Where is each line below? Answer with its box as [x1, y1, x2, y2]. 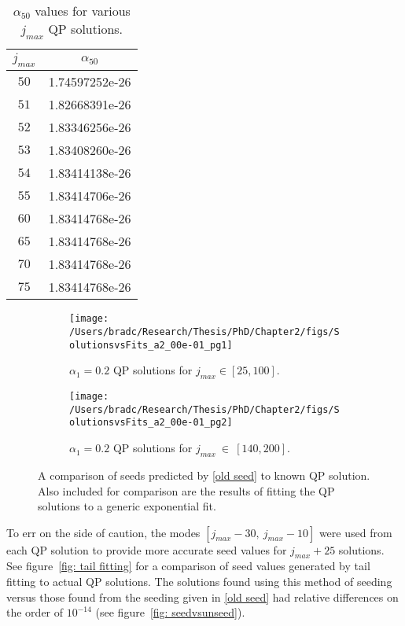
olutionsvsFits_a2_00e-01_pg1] [69, 339, 233, 351]
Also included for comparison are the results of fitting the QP [38, 482, 335, 499]
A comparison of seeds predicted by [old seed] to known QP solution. [38, 466, 370, 483]
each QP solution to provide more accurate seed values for [6, 541, 287, 558]
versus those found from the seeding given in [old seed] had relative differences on [6, 588, 399, 605]
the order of [6, 604, 64, 620]
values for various [35, 2, 131, 20]
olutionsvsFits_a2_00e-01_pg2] [69, 417, 233, 429]
